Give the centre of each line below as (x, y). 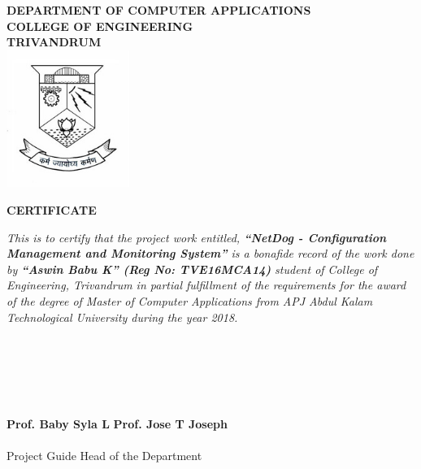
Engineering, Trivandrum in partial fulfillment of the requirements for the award (206, 285)
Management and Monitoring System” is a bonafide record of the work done (210, 253)
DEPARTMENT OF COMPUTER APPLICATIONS (159, 10)
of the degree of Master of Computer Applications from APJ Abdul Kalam (190, 300)
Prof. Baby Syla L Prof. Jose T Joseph (117, 424)
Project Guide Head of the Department (104, 456)
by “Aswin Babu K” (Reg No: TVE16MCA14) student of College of (192, 269)
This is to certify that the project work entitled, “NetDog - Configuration (197, 237)
